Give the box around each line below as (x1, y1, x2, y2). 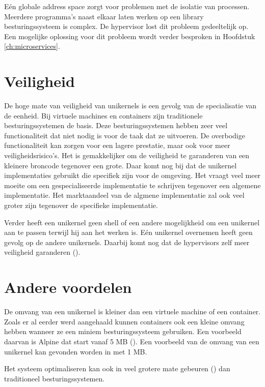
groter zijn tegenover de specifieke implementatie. (4, 200, 158, 211)
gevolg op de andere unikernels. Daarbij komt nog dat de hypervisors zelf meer (4, 236, 250, 247)
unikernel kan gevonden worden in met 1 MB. (4, 346, 147, 356)
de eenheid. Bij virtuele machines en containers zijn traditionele (4, 110, 203, 121)
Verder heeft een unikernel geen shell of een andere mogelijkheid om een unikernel (4, 217, 260, 227)
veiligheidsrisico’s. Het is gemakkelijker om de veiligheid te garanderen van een (4, 150, 250, 161)
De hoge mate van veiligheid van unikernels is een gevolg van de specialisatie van (4, 100, 257, 111)
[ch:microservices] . (4, 41, 60, 51)
